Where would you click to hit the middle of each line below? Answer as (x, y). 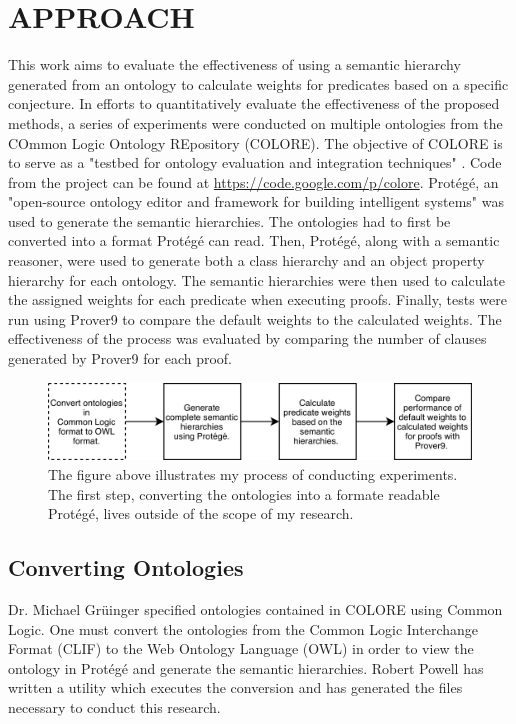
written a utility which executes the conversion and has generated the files (235, 687)
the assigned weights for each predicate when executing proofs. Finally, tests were (257, 299)
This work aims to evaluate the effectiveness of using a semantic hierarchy (234, 64)
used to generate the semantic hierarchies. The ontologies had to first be (229, 220)
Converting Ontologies (126, 567)
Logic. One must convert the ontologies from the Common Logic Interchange (243, 628)
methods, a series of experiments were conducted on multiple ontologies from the (255, 122)
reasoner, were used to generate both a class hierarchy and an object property (246, 260)
